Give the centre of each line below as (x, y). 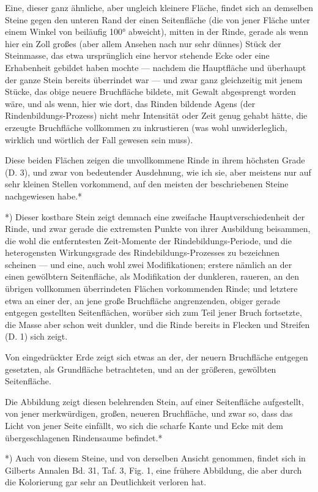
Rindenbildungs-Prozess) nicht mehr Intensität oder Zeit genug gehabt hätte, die (156, 115)
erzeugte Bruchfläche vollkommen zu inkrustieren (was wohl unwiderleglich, (146, 127)
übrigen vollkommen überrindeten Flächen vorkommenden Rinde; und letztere (151, 289)
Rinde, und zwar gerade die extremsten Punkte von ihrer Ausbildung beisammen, (158, 229)
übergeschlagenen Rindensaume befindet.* (84, 437)
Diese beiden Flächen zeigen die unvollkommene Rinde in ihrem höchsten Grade (155, 160)
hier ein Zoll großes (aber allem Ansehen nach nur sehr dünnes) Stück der (143, 43)
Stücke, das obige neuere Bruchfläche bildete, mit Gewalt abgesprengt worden (150, 91)
